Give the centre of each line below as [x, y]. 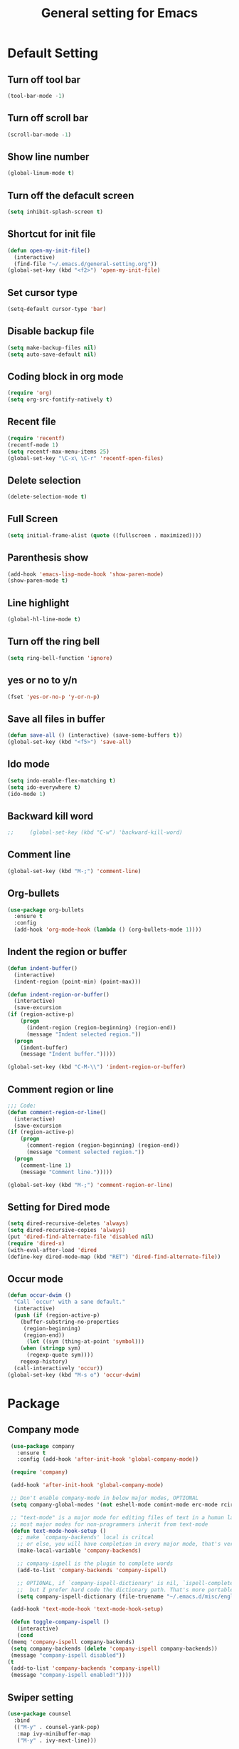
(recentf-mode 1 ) [33, 445]
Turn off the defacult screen [71, 195]
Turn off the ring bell [54, 642]
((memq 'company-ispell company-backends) [71, 1642]
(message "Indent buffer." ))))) [68, 1054]
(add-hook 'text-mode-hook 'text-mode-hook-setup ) [87, 1609]
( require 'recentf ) [36, 438]
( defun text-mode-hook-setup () [58, 1531]
